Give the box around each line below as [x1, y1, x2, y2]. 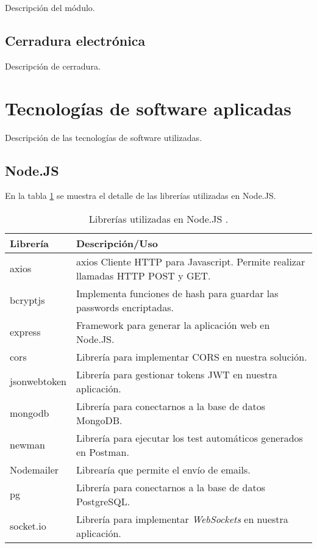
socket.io [10, 519, 46, 533]
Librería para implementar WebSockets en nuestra [76, 511, 288, 526]
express [10, 325, 41, 339]
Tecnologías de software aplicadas [5, 95, 291, 120]
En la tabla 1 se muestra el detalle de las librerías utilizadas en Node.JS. [5, 189, 276, 202]
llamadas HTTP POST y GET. [76, 268, 211, 283]
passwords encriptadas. [76, 300, 174, 314]
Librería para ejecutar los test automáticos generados [76, 430, 303, 445]
